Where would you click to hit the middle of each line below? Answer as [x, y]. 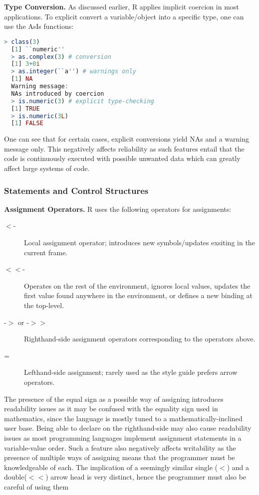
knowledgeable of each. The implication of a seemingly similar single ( [111, 467]
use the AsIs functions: [39, 26]
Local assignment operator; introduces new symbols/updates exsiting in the [139, 243]
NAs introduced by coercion [58, 93]
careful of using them [36, 486]
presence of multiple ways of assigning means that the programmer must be [120, 457]
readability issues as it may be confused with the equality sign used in [111, 409]
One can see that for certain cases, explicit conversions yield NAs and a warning [127, 139]
